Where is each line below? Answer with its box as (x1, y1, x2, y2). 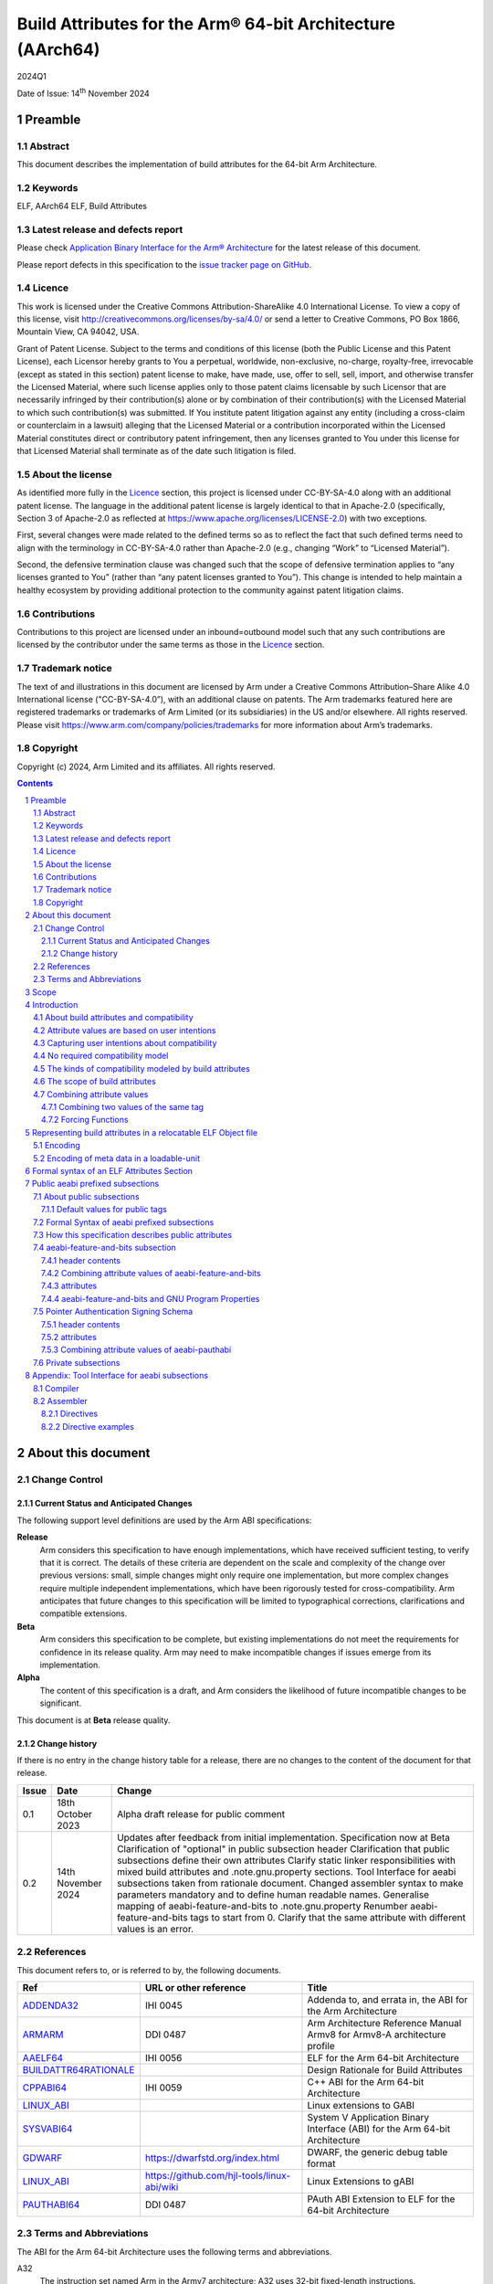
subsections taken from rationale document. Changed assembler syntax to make (117, 1877, 464, 1889)
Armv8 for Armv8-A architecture (307, 2028, 446, 2041)
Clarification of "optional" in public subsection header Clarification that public (117, 1842, 450, 1855)
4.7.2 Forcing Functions (41, 1115, 129, 1126)
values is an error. (117, 1922, 194, 1935)
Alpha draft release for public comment (117, 1807, 286, 1820)
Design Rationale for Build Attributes (307, 2063, 463, 2076)
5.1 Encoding (33, 1140, 81, 1151)
